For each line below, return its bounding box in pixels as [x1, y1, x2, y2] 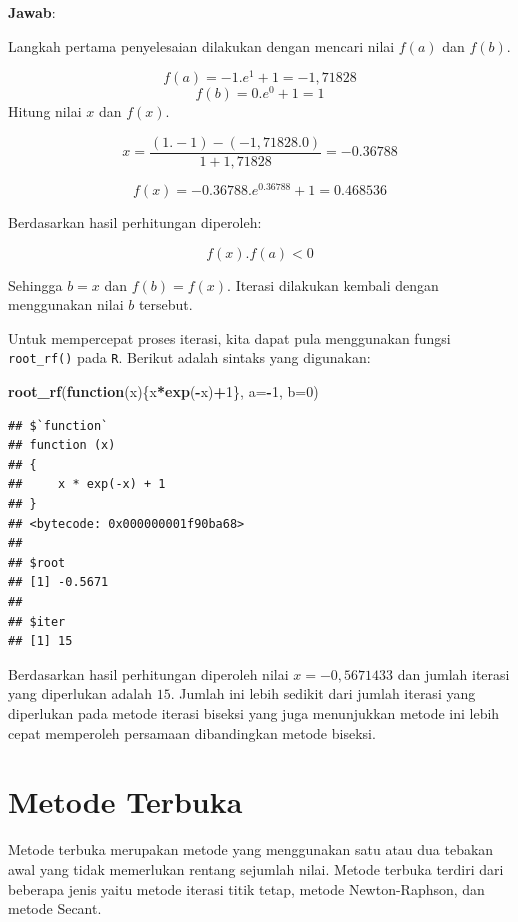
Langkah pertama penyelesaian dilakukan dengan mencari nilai [8, 35, 395, 56]
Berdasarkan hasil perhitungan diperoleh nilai [8, 663, 289, 684]
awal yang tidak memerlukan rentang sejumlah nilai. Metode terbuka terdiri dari [8, 858, 504, 879]
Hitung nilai [8, 101, 82, 122]
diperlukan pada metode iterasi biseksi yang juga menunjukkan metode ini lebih [8, 703, 500, 724]
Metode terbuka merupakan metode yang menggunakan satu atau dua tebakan [8, 839, 494, 860]
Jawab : [8, 2, 56, 22]
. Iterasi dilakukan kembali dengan [227, 274, 439, 295]
